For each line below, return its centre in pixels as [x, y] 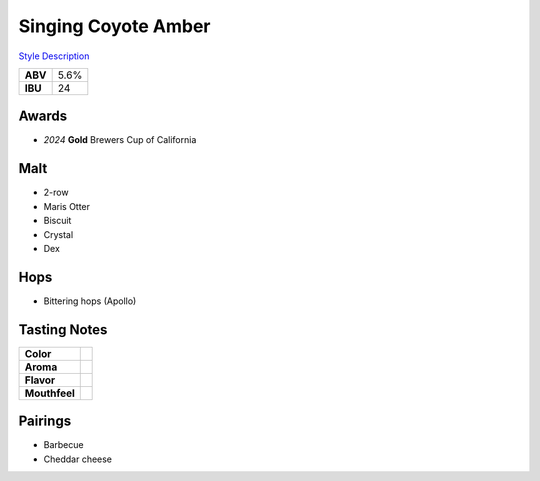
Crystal [58, 234]
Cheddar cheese [78, 459]
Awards [43, 116]
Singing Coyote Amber [114, 26]
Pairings [45, 421]
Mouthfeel [49, 393]
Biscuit [57, 221]
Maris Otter [66, 206]
